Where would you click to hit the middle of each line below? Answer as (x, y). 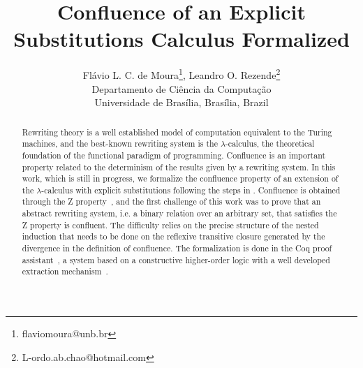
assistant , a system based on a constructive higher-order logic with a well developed (176, 259)
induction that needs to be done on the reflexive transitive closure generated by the (173, 236)
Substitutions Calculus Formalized (181, 39)
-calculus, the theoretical (270, 143)
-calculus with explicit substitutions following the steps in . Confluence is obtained (191, 190)
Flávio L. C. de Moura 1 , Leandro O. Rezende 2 (181, 74)
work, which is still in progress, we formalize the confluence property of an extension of (180, 178)
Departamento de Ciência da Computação (181, 88)
